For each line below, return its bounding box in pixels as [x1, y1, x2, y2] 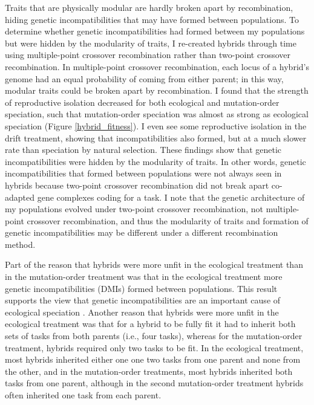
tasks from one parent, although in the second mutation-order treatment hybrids [5, 377, 304, 389]
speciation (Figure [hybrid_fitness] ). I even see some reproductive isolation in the [5, 119, 307, 132]
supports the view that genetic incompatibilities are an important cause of [5, 294, 281, 306]
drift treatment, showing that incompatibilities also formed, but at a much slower [5, 131, 307, 144]
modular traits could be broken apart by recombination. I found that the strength [5, 84, 309, 97]
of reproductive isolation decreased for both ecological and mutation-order [5, 96, 280, 108]
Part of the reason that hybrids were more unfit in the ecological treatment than [5, 258, 303, 271]
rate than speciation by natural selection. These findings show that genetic [5, 143, 282, 156]
